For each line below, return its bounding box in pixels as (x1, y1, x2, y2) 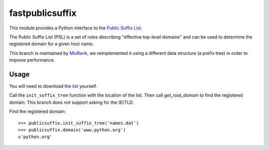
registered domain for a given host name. (9, 41, 94, 47)
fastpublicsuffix (9, 7, 77, 18)
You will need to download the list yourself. (9, 83, 97, 89)
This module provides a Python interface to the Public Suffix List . (9, 25, 142, 31)
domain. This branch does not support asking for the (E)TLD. (9, 99, 134, 105)
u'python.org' (18, 134, 52, 140)
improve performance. (9, 57, 55, 63)
